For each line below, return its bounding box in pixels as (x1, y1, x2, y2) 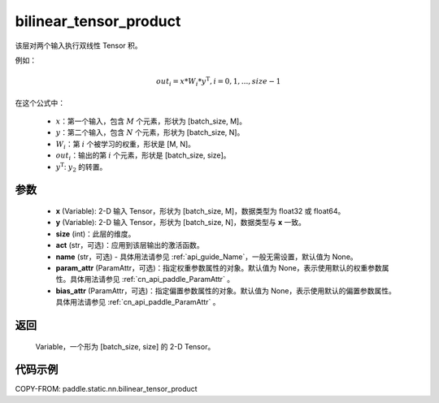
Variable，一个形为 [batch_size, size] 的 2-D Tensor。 (35, 341, 215, 351)
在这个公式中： (15, 97, 65, 107)
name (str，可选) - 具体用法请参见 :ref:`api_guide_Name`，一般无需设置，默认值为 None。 (55, 252, 358, 262)
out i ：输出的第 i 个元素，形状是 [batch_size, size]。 (55, 150, 231, 162)
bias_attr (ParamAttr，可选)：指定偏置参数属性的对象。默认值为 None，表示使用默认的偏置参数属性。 (55, 285, 396, 296)
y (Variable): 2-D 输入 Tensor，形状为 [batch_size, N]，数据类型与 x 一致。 (55, 218, 306, 227)
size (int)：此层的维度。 (55, 228, 136, 239)
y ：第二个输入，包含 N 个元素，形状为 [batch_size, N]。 (55, 128, 245, 137)
